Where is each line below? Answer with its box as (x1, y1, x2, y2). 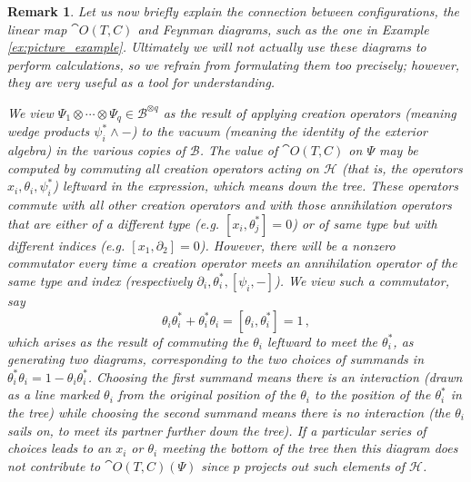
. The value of (199, 141, 278, 160)
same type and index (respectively (7, 271, 193, 290)
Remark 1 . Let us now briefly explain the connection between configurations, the (7, 2, 460, 20)
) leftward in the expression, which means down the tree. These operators (53, 176, 458, 195)
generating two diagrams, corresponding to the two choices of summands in (7, 349, 424, 369)
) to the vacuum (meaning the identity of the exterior (131, 122, 427, 141)
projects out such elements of (244, 456, 406, 475)
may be (378, 141, 418, 160)
